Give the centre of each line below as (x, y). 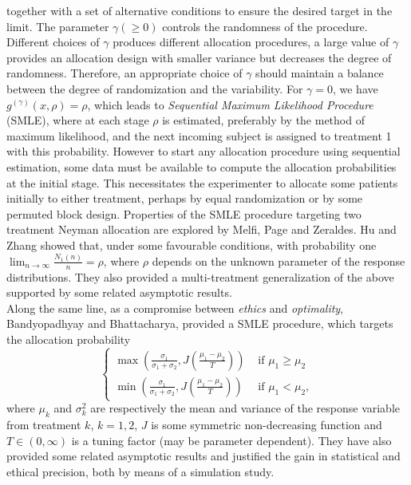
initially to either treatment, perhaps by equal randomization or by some (185, 198)
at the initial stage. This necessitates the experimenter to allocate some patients (202, 182)
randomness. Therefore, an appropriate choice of (124, 73)
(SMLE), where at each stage (78, 120)
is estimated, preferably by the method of (263, 120)
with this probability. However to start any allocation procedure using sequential (204, 151)
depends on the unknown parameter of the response (279, 260)
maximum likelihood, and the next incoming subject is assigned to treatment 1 (199, 135)
